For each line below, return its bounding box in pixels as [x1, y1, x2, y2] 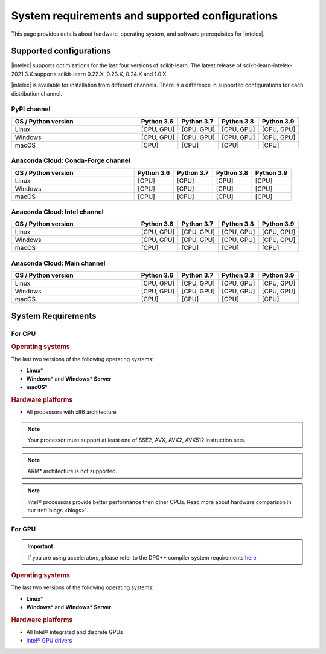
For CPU [11, 330, 36, 338]
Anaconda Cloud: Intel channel [11, 208, 104, 216]
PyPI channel [11, 105, 51, 113]
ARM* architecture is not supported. [27, 468, 118, 475]
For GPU [11, 525, 36, 533]
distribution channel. [11, 90, 63, 97]
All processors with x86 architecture [26, 408, 117, 416]
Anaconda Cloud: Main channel [11, 259, 106, 267]
